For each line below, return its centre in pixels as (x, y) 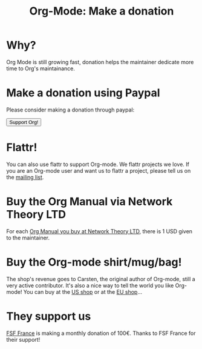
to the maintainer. (28, 238)
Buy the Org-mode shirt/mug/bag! (94, 262)
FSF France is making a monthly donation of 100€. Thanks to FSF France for (101, 333)
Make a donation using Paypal (83, 93)
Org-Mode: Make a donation (102, 11)
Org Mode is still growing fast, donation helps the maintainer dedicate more (100, 62)
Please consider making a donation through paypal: (70, 110)
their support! (23, 339)
